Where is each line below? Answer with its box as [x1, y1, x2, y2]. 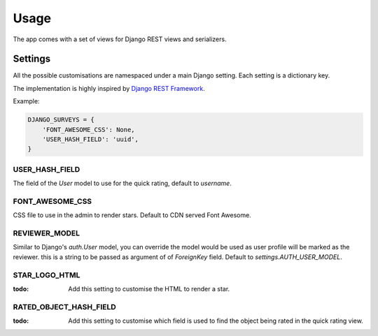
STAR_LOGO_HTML [13, 270, 80, 279]
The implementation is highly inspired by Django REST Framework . [13, 84, 206, 92]
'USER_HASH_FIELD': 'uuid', [42, 136, 139, 143]
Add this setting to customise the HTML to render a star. [68, 284, 230, 293]
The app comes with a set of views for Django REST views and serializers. [13, 35, 227, 43]
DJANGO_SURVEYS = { [27, 116, 94, 124]
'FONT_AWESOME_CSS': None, [42, 126, 136, 133]
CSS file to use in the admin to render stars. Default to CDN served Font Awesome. [13, 211, 251, 219]
